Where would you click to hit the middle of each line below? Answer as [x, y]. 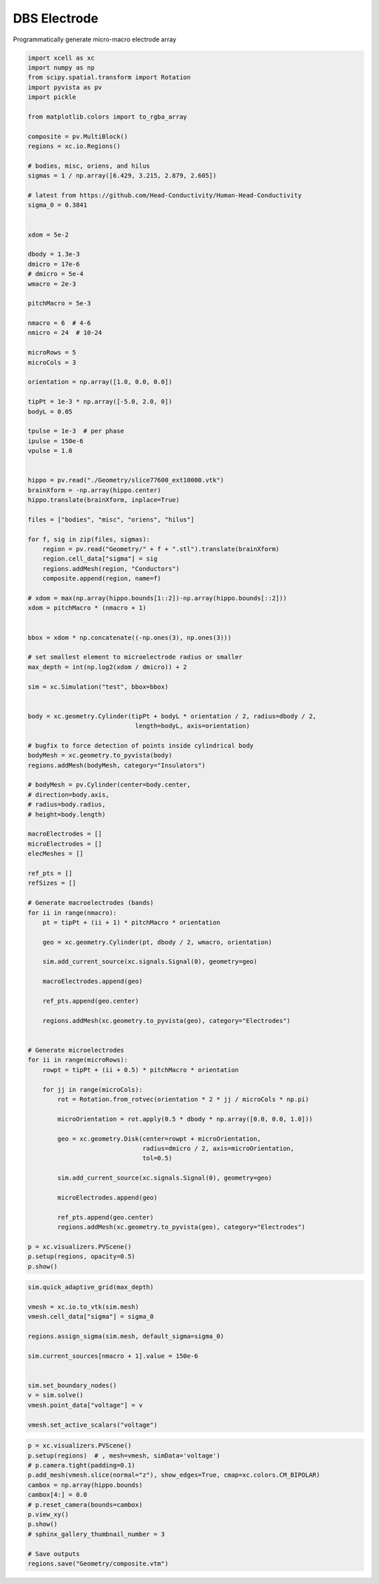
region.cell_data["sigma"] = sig [100, 559]
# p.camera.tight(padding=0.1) [82, 1465]
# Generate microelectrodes [76, 1050]
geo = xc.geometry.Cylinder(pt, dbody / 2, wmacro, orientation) [157, 942]
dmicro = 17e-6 [54, 264]
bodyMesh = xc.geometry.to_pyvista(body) [100, 755]
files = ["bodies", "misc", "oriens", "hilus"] [111, 519]
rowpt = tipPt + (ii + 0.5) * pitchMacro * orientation [141, 1070]
